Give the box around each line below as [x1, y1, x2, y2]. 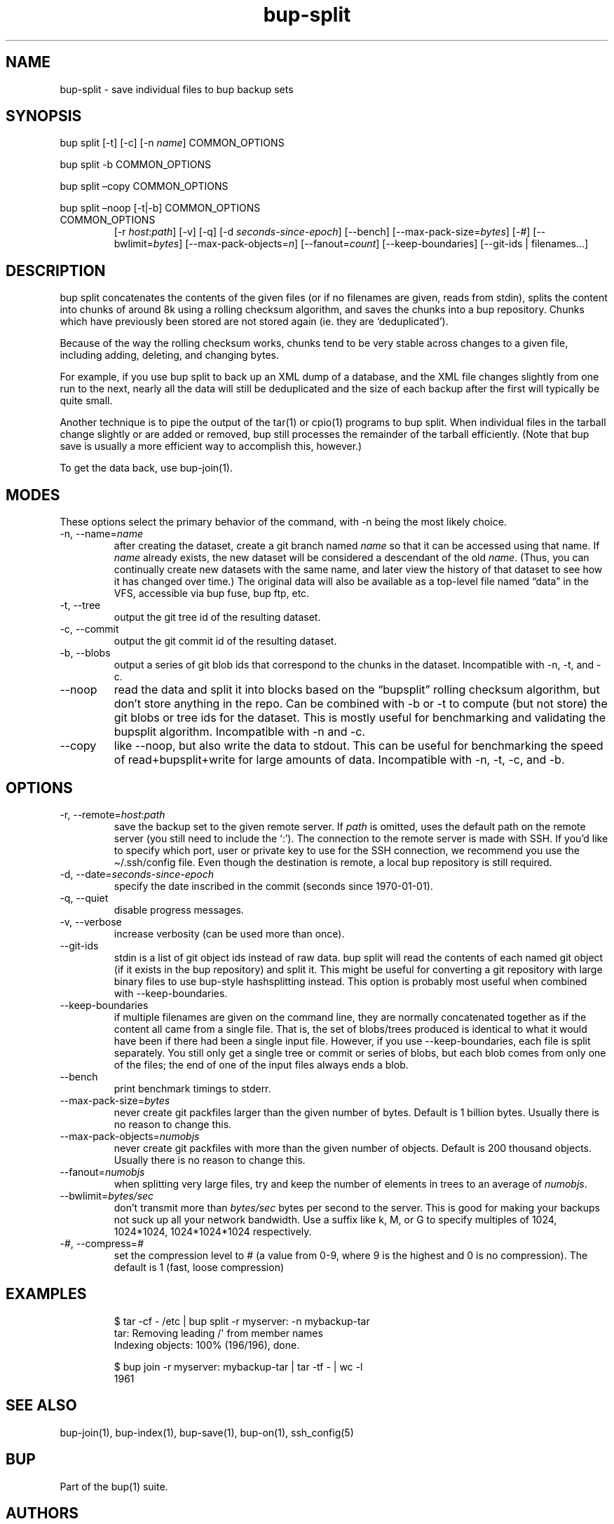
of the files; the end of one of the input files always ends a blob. [114, 1058, 409, 1071]
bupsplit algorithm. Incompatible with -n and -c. [114, 725, 366, 739]
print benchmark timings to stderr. [114, 1082, 271, 1094]
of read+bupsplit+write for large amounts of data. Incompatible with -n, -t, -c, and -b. [114, 753, 565, 767]
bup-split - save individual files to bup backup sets [60, 83, 294, 95]
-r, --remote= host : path [60, 808, 165, 821]
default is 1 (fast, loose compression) [114, 1261, 285, 1273]
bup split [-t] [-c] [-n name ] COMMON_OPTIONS [60, 137, 285, 149]
